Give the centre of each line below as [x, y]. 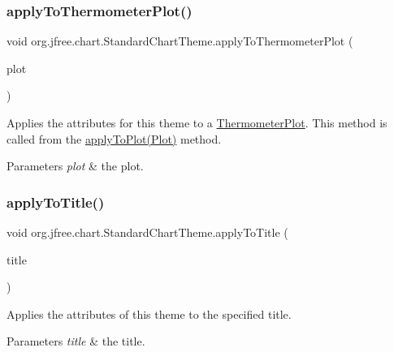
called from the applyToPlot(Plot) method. [114, 138]
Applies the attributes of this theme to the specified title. [149, 313]
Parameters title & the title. [76, 341]
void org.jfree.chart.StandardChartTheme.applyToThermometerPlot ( [180, 41]
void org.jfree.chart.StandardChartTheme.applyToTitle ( [147, 232]
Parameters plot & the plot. [75, 166]
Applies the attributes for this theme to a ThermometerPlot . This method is [197, 122]
